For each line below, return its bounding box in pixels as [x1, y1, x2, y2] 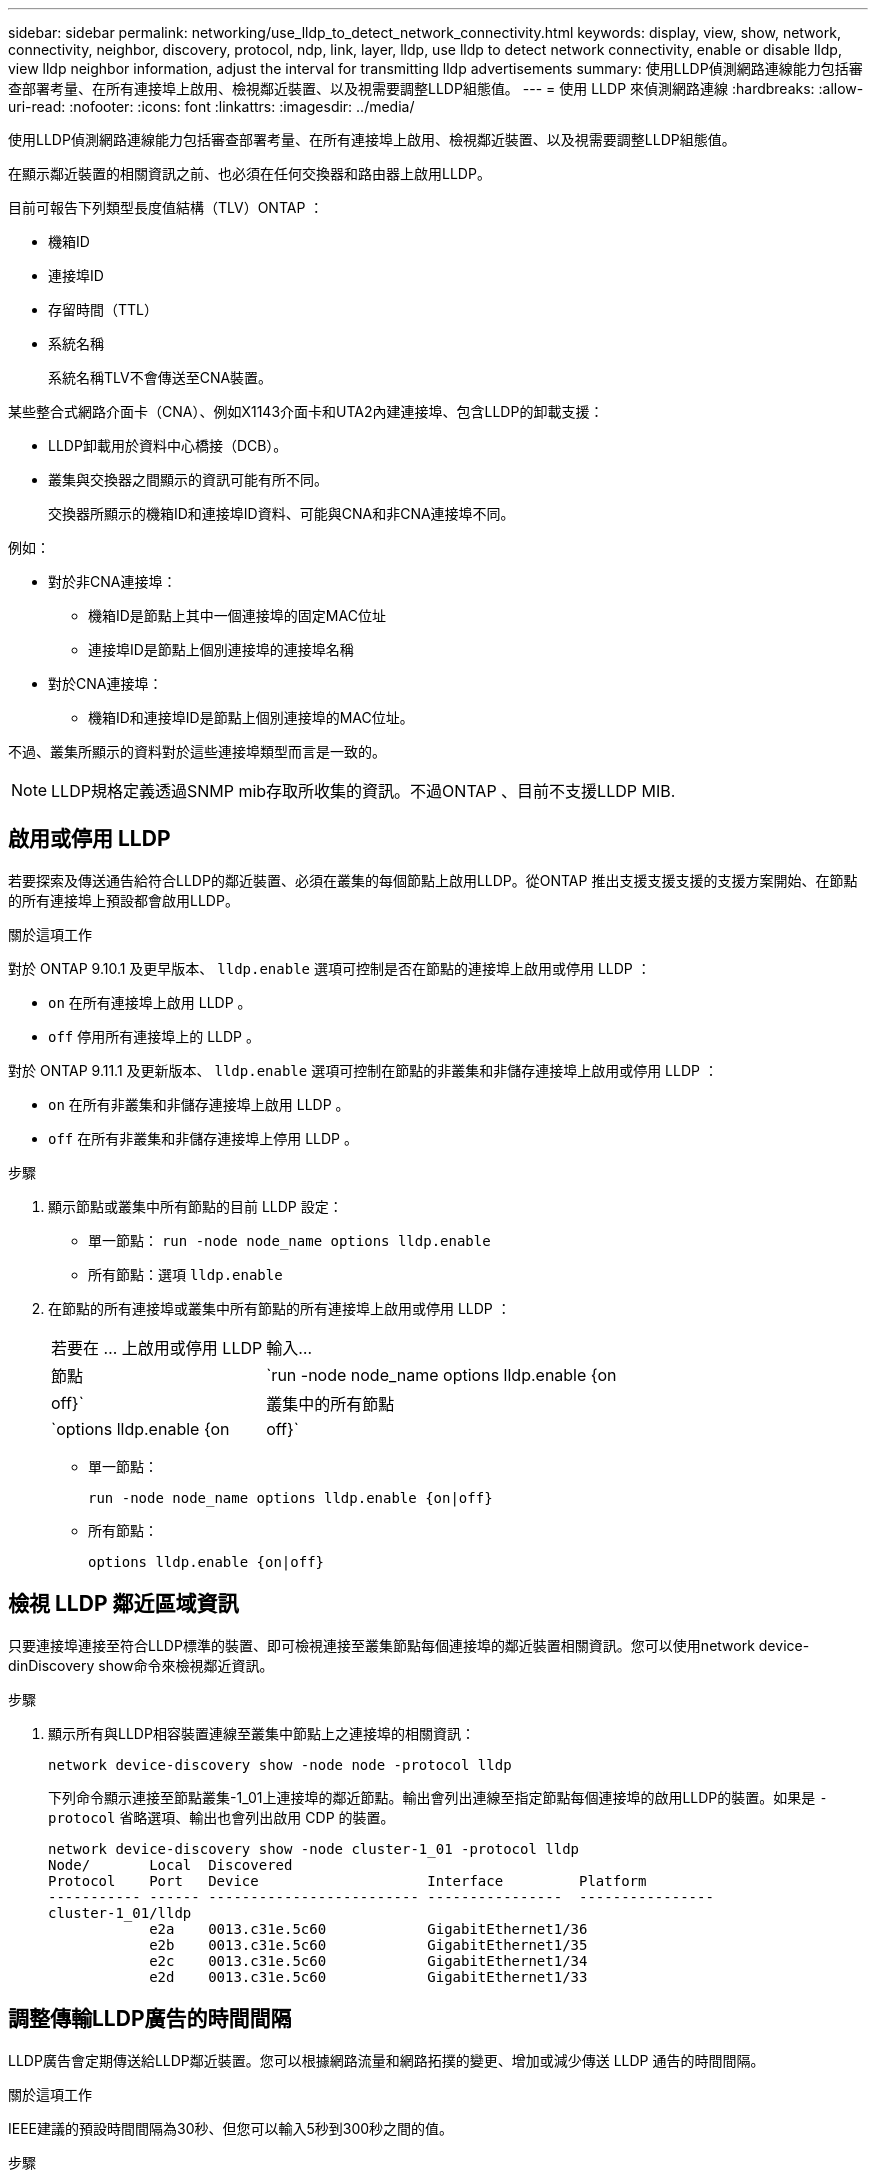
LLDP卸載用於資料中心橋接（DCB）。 [48, 437, 288, 454]
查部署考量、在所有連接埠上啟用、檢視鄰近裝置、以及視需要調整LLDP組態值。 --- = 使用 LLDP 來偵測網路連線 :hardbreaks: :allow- [8, 80, 864, 97]
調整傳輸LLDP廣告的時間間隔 [8, 2006, 292, 2032]
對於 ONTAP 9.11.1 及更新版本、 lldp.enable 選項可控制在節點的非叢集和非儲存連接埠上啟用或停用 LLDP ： [8, 1061, 718, 1079]
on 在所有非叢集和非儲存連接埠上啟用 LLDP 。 [48, 1095, 350, 1113]
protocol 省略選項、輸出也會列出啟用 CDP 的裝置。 [48, 1808, 395, 1826]
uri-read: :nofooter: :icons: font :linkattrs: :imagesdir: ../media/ [8, 98, 415, 115]
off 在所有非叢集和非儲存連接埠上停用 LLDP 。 [48, 1129, 358, 1147]
